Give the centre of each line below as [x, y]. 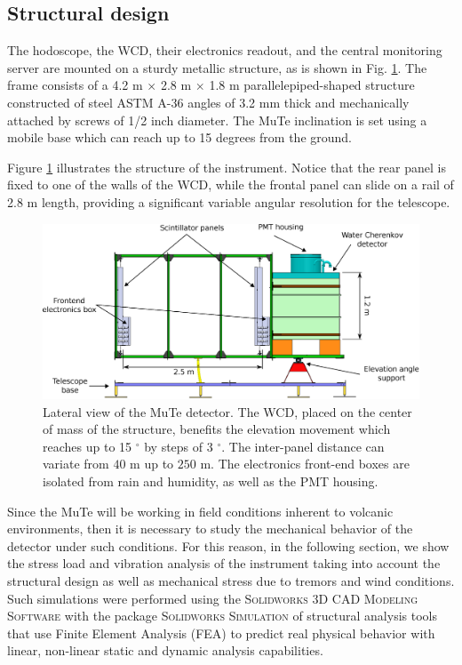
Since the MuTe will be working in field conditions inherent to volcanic [200, 511]
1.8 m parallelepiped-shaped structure [312, 85]
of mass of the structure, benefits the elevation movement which [217, 429]
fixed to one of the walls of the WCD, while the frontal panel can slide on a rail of [231, 184]
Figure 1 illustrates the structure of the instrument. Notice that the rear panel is [227, 167]
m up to [152, 464]
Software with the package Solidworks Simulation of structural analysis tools [222, 616]
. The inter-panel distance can [303, 446]
